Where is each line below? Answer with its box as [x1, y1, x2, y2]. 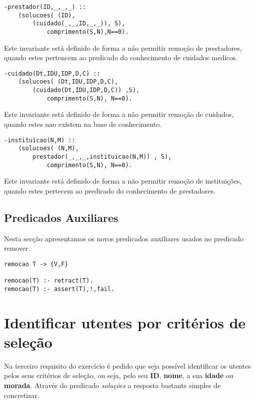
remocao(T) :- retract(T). [4, 277, 93, 285]
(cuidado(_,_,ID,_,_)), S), [32, 20, 126, 27]
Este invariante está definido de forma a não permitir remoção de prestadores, [4, 42, 242, 53]
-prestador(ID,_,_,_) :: [4, 3, 86, 10]
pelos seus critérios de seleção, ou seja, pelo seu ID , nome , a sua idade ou [4, 370, 234, 381]
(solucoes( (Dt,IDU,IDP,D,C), [18, 78, 119, 86]
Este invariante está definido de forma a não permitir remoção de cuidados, [4, 109, 234, 119]
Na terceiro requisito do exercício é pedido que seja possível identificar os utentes [4, 360, 251, 371]
